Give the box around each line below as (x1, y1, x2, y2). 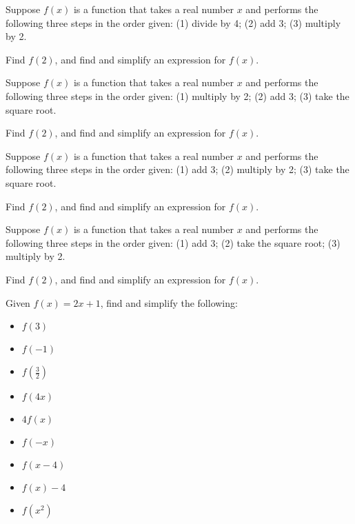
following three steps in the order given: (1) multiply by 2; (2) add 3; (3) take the (6, 88, 349, 103)
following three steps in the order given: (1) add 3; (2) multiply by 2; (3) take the (6, 162, 349, 177)
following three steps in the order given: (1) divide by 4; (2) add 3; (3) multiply (6, 15, 341, 30)
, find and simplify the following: (100, 295, 238, 310)
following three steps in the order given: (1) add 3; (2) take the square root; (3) (6, 235, 341, 250)
